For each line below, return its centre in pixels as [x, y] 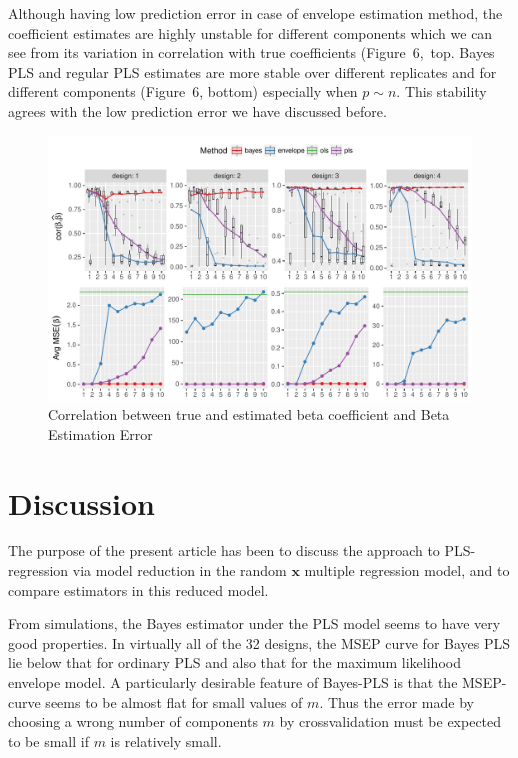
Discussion [81, 502]
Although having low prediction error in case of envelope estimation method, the [255, 13]
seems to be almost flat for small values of [174, 701]
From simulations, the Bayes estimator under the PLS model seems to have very [254, 623]
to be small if [48, 740]
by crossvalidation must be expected [390, 721]
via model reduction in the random [179, 570]
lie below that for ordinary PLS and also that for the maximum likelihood [234, 662]
